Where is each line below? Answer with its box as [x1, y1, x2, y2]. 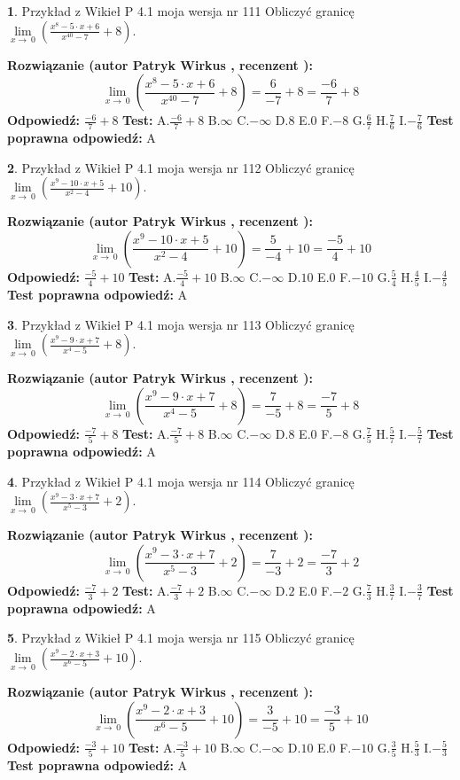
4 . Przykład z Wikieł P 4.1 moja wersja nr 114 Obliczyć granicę [7, 472, 355, 490]
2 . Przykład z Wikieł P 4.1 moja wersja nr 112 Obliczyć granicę [7, 158, 355, 176]
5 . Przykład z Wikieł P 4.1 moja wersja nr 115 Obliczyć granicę [7, 628, 355, 647]
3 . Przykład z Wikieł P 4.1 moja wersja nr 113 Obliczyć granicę [7, 315, 355, 333]
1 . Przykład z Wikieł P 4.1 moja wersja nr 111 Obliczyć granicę [7, 2, 355, 19]
